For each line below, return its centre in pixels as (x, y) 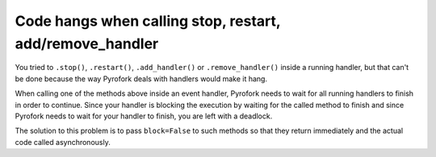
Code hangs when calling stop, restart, (148, 21)
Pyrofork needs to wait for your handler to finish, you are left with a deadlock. (144, 116)
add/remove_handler (87, 43)
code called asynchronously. (63, 142)
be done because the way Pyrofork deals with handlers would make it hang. (141, 78)
